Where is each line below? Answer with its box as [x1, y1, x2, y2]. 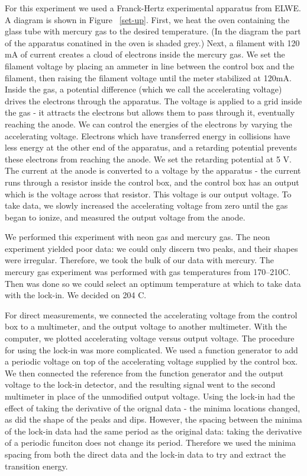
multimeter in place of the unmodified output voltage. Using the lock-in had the [5, 390, 295, 402]
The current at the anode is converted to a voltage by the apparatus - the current [5, 164, 301, 177]
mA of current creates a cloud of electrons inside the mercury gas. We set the [5, 48, 285, 60]
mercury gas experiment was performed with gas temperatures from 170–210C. [5, 266, 291, 278]
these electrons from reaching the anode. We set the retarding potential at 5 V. [5, 152, 292, 165]
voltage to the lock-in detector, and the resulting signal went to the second [5, 378, 276, 391]
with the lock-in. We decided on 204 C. [5, 289, 147, 301]
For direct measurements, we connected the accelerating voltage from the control [5, 308, 298, 321]
